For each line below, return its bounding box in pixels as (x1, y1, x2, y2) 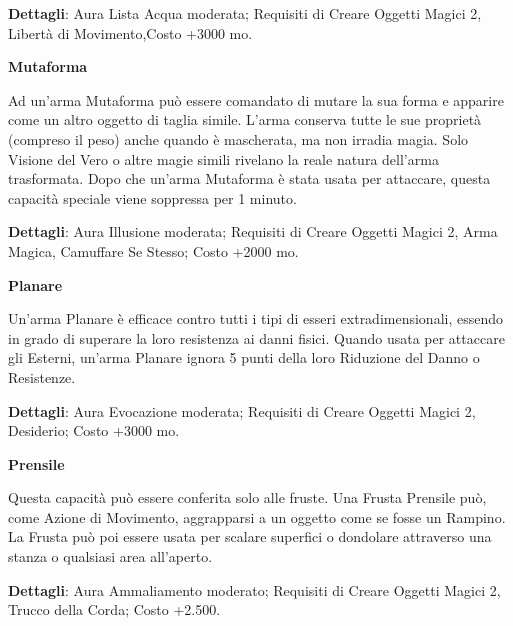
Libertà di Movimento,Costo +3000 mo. (8, 22, 253, 43)
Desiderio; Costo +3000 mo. (8, 420, 180, 441)
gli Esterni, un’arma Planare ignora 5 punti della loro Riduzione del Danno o (8, 347, 480, 368)
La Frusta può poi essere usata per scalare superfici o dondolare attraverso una (8, 526, 492, 547)
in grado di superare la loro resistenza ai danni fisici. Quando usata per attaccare (8, 327, 505, 348)
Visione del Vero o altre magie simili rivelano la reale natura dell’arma (8, 148, 439, 169)
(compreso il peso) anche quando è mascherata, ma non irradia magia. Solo (8, 128, 469, 149)
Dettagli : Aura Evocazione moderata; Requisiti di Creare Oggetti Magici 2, (8, 400, 476, 421)
